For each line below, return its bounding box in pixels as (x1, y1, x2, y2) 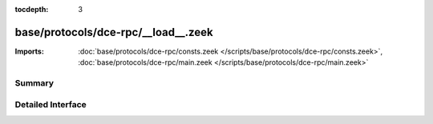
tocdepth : (14, 5, 49, 14)
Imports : (14, 46, 44, 56)
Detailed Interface (14, 98, 87, 110)
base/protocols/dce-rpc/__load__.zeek (14, 25, 213, 39)
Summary (14, 78, 55, 89)
